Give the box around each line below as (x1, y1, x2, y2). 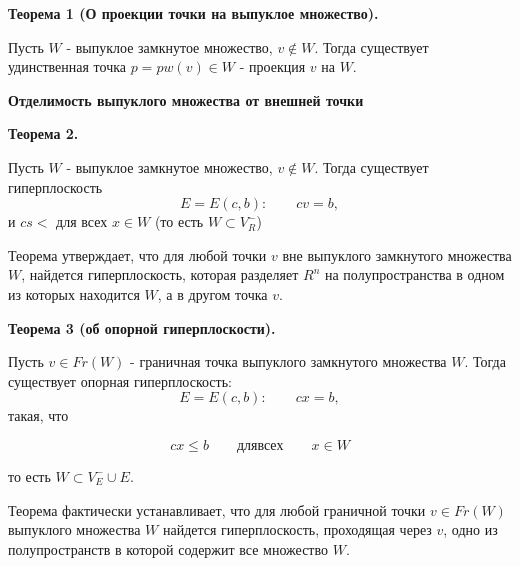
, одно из (443, 519, 498, 540)
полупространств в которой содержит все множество (8, 538, 328, 559)
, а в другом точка (157, 283, 268, 304)
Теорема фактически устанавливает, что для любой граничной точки (8, 499, 426, 520)
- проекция (239, 56, 306, 77)
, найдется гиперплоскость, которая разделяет (21, 264, 299, 285)
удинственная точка (8, 56, 127, 77)
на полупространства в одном (324, 264, 505, 285)
